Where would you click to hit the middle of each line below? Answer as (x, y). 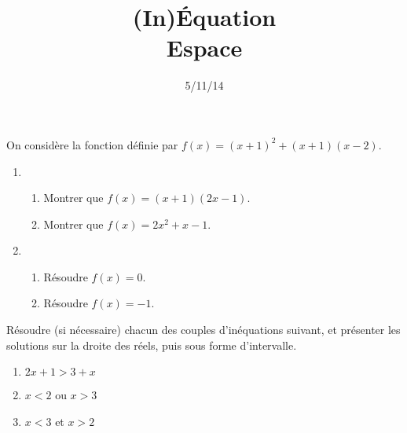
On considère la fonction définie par (92, 144)
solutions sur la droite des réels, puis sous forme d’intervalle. (152, 345)
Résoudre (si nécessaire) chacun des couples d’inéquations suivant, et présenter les (203, 330)
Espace (204, 48)
